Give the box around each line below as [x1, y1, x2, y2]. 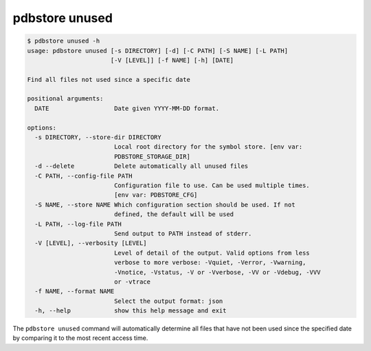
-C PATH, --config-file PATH [34, 172, 133, 180]
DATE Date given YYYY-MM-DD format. [34, 104, 220, 112]
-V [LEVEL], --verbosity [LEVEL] [34, 240, 147, 247]
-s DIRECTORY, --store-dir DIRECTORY [34, 134, 161, 141]
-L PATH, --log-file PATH [34, 220, 122, 228]
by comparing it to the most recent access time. [12, 334, 148, 342]
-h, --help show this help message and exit [34, 307, 227, 315]
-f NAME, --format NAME [34, 288, 115, 295]
